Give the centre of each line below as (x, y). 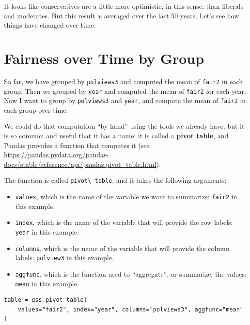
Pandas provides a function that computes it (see (77, 145)
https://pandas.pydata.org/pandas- (56, 155)
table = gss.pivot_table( (46, 300)
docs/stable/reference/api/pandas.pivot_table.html (80, 164)
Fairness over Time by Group (104, 58)
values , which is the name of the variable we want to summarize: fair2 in (126, 197)
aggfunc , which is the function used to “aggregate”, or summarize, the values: (131, 273)
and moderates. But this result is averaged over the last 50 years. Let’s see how (122, 15)
